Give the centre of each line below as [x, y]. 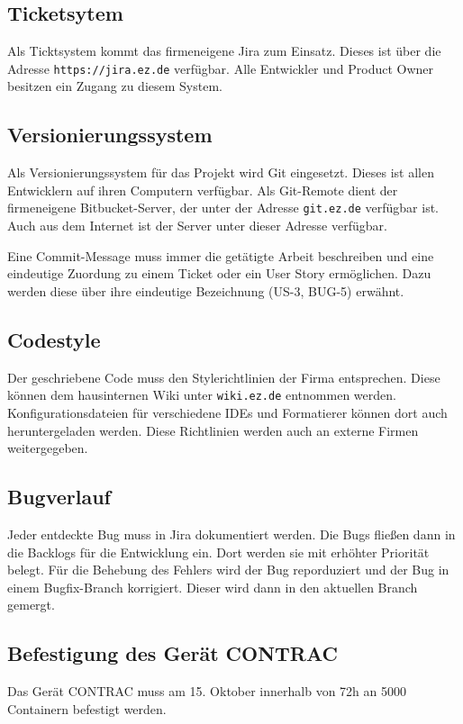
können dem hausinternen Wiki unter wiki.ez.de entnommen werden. [202, 395]
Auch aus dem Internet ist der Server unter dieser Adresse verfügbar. [197, 226]
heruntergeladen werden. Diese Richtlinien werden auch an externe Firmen [213, 430]
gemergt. [31, 605]
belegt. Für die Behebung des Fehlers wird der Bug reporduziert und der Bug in [228, 570]
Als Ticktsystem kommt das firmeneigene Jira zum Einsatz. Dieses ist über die [224, 51]
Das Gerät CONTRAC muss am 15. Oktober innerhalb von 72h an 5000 [207, 691]
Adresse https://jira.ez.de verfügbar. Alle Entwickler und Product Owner [221, 68]
